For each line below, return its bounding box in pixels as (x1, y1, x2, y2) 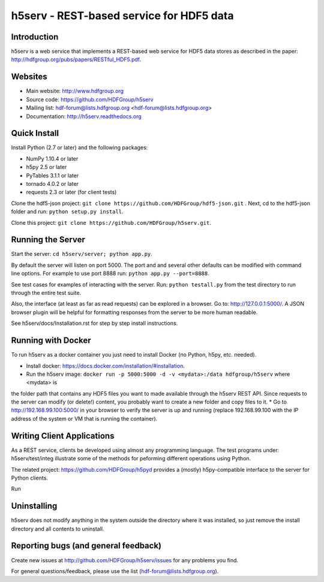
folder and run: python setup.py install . (11, 208, 124, 215)
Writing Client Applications (11, 430, 115, 441)
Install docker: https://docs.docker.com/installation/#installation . (26, 362, 185, 369)
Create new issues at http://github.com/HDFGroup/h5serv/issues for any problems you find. (11, 556, 239, 563)
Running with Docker (11, 336, 91, 346)
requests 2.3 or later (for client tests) (26, 189, 117, 196)
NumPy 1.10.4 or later (26, 155, 79, 162)
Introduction (11, 32, 59, 42)
